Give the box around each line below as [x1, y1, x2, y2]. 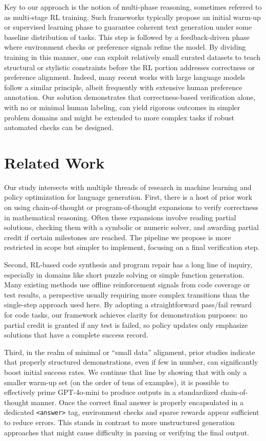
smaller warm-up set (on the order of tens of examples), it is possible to [4, 376, 229, 387]
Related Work [4, 152, 105, 173]
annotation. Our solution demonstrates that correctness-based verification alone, [4, 92, 256, 102]
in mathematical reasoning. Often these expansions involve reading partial [4, 212, 236, 222]
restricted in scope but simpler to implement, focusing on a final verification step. [4, 242, 260, 253]
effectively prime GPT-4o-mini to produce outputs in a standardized [4, 387, 218, 397]
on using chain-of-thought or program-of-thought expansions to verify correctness [4, 202, 258, 213]
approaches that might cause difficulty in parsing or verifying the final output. [4, 427, 249, 437]
